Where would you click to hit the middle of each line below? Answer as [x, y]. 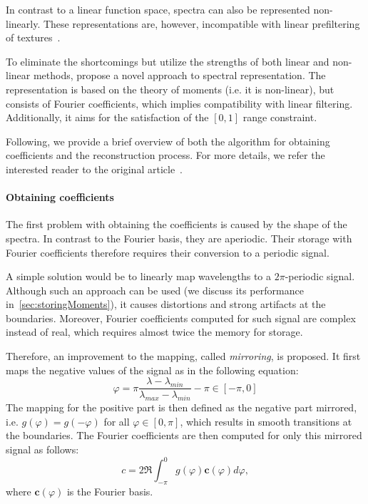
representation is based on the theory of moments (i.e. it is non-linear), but [170, 89]
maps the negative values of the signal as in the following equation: [152, 370]
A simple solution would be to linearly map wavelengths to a [139, 276]
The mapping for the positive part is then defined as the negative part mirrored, [182, 407]
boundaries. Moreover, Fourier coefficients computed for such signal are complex [181, 318]
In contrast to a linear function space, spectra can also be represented [158, 9]
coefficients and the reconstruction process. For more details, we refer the [165, 155]
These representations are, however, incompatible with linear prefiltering [201, 23]
